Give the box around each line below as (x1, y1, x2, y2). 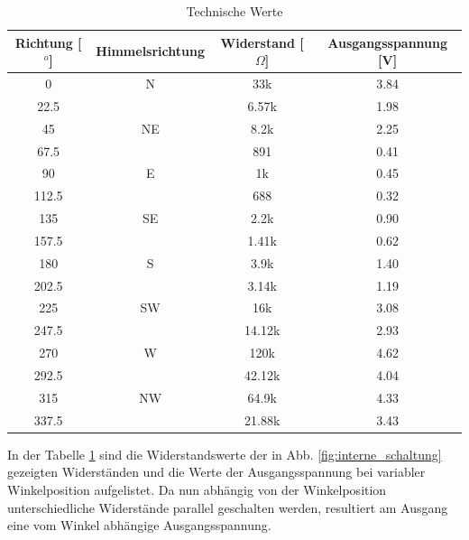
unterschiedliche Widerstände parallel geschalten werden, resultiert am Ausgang (7, 498, 448, 517)
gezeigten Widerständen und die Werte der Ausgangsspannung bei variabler (7, 462, 426, 481)
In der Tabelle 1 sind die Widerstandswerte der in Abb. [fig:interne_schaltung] (7, 444, 442, 463)
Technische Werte (186, 2, 283, 20)
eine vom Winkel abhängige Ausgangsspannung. (7, 516, 271, 535)
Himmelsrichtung (96, 42, 205, 61)
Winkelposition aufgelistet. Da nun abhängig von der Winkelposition (7, 479, 387, 498)
